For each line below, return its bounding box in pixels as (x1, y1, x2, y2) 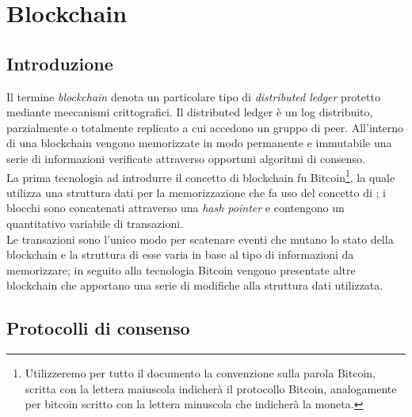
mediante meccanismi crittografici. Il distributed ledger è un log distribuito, (6, 104, 373, 120)
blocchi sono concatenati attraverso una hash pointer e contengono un (6, 199, 345, 216)
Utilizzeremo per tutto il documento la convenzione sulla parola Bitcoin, (25, 365, 376, 381)
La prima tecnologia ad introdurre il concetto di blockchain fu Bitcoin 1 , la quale (6, 166, 395, 185)
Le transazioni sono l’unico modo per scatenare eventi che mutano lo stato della (6, 230, 394, 247)
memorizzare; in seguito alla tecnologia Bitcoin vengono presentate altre (6, 261, 356, 278)
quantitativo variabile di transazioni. (6, 214, 184, 231)
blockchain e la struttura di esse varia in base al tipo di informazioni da (6, 246, 354, 263)
